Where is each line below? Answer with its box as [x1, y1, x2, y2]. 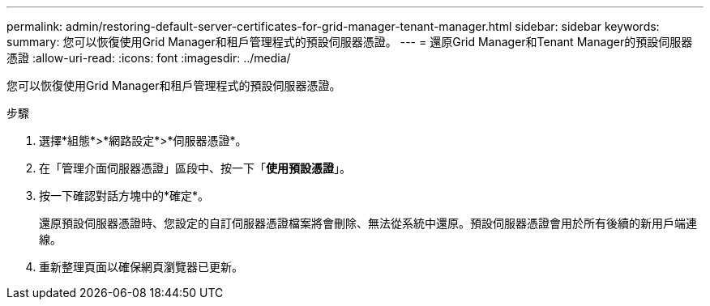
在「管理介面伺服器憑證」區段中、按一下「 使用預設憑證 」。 [39, 161, 351, 175]
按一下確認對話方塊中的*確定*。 [39, 189, 210, 202]
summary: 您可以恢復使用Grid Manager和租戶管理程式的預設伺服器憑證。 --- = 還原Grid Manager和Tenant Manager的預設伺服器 [6, 35, 693, 49]
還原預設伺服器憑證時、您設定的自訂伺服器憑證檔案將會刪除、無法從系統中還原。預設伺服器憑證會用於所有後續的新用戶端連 [39, 216, 697, 230]
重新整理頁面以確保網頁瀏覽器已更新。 [39, 260, 243, 274]
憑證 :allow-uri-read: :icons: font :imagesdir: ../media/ [6, 51, 291, 65]
